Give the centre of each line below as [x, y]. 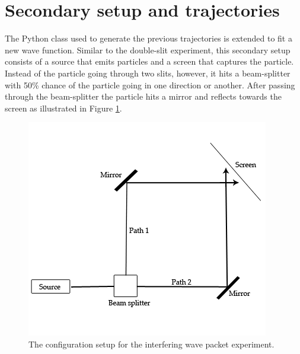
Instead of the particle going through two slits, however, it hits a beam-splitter [148, 73]
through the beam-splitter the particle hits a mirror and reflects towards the [143, 96]
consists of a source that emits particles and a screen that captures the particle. [149, 61]
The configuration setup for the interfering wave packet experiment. [151, 344]
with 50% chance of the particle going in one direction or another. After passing [150, 84]
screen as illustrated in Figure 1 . [63, 108]
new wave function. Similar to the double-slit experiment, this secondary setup [148, 50]
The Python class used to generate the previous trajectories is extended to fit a [149, 38]
